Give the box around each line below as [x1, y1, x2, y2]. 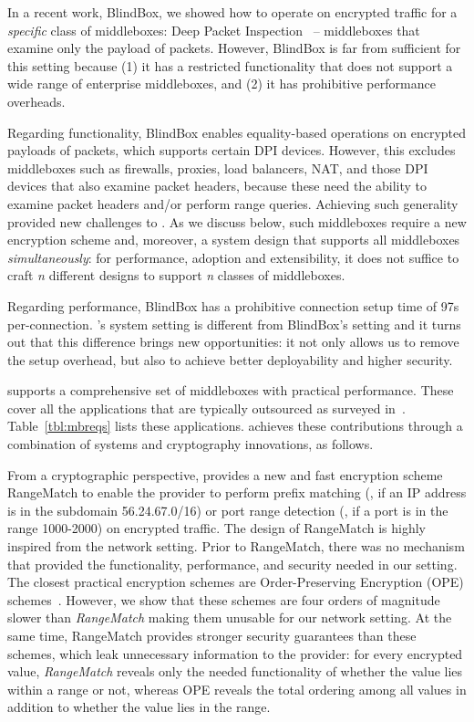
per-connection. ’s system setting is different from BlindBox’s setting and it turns [7, 314, 461, 333]
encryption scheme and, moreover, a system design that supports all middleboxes [7, 230, 460, 249]
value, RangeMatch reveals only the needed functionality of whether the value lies [7, 662, 463, 681]
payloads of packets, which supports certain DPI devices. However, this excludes [7, 141, 456, 160]
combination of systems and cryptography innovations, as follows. [7, 434, 374, 454]
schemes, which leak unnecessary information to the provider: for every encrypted [7, 644, 463, 663]
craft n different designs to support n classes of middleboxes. [7, 266, 345, 285]
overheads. [7, 91, 66, 110]
